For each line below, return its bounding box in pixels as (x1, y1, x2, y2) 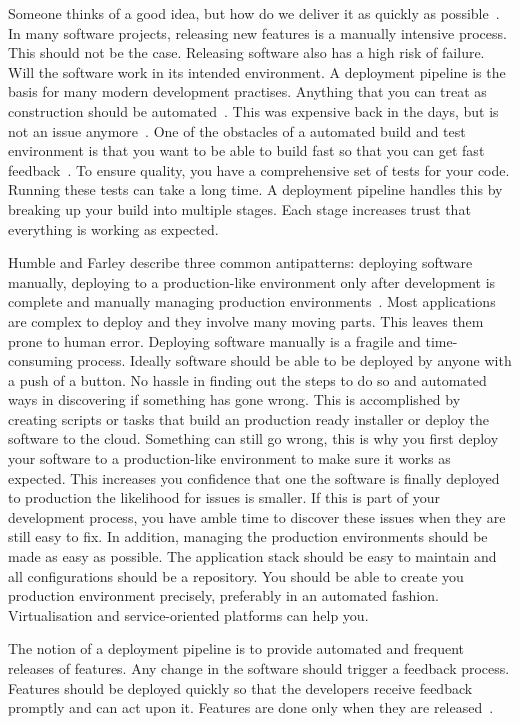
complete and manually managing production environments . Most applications (8, 291, 496, 312)
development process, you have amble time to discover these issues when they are (8, 506, 506, 527)
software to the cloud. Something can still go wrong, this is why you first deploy (8, 428, 499, 449)
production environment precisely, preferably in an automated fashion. (8, 585, 439, 606)
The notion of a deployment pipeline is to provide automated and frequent (8, 638, 464, 659)
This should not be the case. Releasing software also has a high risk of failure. (8, 42, 485, 63)
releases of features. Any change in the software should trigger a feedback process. (8, 658, 510, 678)
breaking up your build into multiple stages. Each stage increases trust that (8, 198, 471, 219)
